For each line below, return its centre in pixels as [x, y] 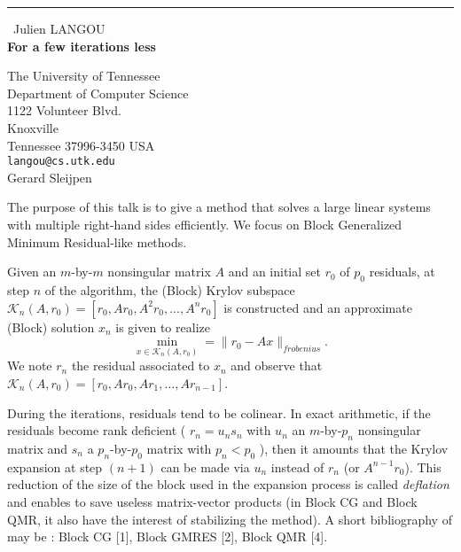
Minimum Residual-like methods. [97, 241]
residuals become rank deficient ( [97, 430]
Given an [32, 272]
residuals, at [402, 272]
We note [30, 365]
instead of [297, 466]
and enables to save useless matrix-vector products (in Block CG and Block [212, 501]
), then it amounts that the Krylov [354, 448]
